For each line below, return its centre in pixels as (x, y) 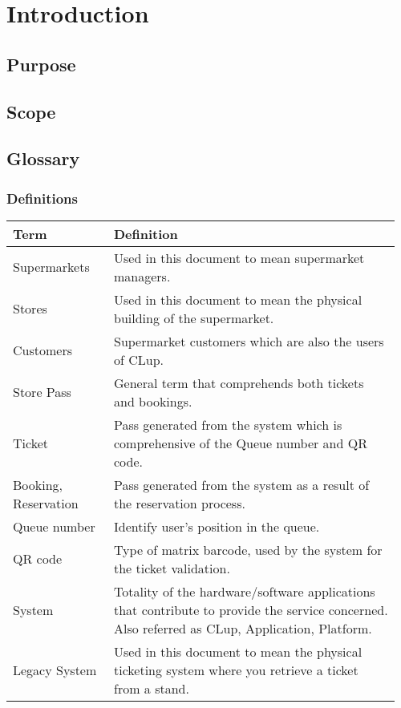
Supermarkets (51, 267)
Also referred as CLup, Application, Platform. (243, 628)
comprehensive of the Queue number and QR (240, 443)
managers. (142, 276)
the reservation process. (179, 503)
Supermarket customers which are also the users (249, 341)
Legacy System (55, 670)
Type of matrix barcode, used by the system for (248, 549)
